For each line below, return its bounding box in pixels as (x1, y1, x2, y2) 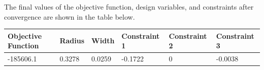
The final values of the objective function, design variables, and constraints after (4, 2, 254, 12)
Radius (59, 35, 85, 46)
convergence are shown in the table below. (4, 11, 135, 22)
